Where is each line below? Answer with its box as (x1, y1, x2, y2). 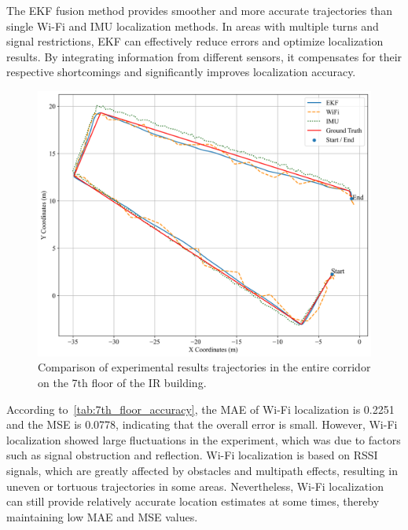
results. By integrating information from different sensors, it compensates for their (6, 48, 402, 64)
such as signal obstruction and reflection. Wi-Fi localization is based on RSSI (6, 447, 378, 463)
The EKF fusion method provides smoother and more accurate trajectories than (6, 2, 392, 18)
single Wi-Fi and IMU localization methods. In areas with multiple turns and (6, 17, 379, 34)
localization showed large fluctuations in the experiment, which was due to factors (6, 431, 401, 448)
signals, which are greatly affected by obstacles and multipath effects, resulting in (6, 462, 398, 478)
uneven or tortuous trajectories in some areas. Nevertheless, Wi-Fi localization (6, 477, 384, 494)
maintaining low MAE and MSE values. (6, 508, 198, 525)
